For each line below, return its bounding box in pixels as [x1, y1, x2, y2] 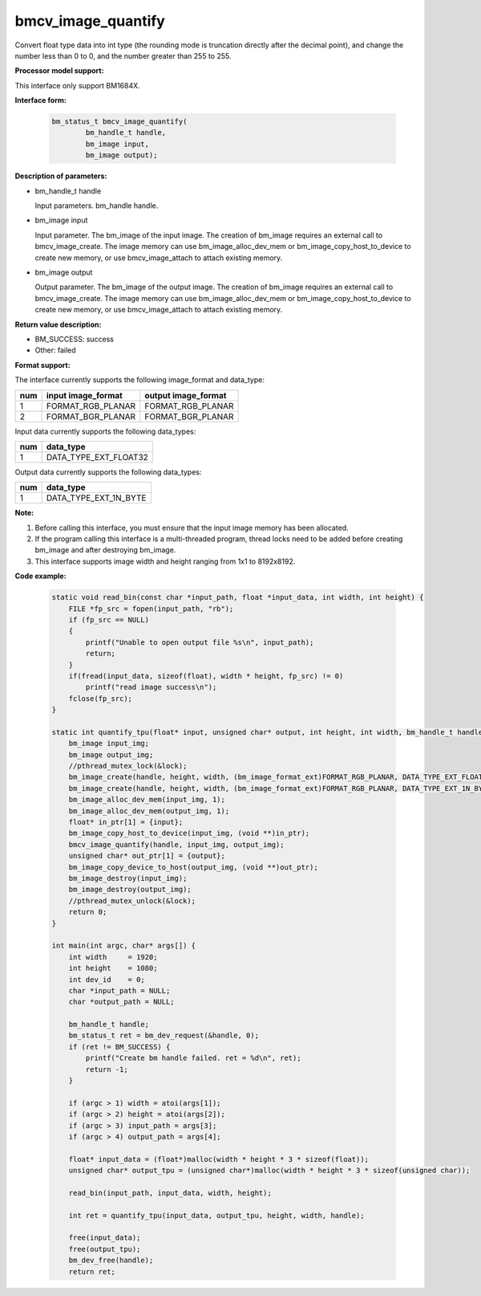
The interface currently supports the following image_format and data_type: [14, 375, 265, 385]
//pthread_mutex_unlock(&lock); [68, 896, 196, 905]
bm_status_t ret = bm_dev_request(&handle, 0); [68, 1031, 260, 1040]
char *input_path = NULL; [68, 986, 171, 995]
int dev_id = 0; [68, 975, 146, 984]
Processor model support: [14, 66, 104, 75]
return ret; [68, 1267, 116, 1276]
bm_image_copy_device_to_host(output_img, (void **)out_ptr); [68, 862, 318, 871]
